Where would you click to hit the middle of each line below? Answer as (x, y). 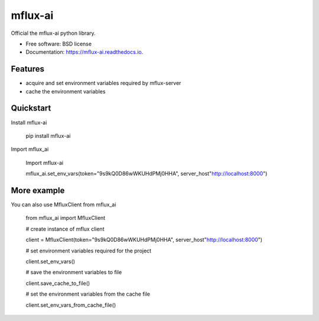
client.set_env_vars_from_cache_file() (71, 305)
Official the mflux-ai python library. (53, 33)
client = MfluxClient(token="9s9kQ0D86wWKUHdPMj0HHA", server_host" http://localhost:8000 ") (144, 240)
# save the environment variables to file (74, 273)
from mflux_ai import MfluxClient (66, 218)
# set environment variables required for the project (89, 251)
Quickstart (31, 108)
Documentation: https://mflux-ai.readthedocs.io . (84, 52)
